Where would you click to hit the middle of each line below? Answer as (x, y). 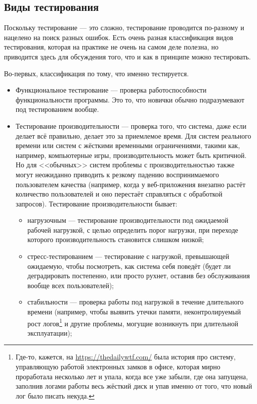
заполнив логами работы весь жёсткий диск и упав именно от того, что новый (134, 386)
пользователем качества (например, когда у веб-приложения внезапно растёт (130, 184)
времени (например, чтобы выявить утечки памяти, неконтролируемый (134, 312)
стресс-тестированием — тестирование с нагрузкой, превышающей (128, 256)
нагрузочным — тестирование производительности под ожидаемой (128, 220)
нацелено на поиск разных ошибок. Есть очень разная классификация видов (119, 37)
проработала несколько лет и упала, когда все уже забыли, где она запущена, (132, 376)
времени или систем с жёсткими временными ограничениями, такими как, (128, 145)
